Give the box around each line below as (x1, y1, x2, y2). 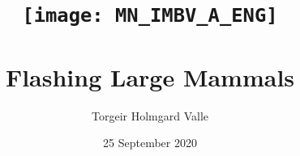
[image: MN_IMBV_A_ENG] (22, 4, 278, 27)
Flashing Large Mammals (5, 60, 295, 93)
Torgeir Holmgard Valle (91, 107, 209, 124)
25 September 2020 (103, 134, 197, 151)
